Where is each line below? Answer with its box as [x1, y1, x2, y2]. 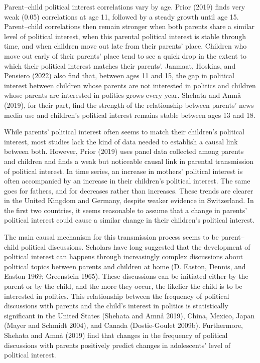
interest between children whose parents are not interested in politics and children [4, 80, 256, 90]
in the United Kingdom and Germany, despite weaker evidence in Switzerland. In [4, 195, 254, 206]
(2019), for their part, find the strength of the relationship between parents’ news [4, 99, 254, 110]
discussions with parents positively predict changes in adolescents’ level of [4, 339, 231, 350]
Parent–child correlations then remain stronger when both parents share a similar [4, 21, 255, 32]
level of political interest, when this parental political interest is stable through [4, 31, 246, 41]
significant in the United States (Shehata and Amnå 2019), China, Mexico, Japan [4, 310, 255, 320]
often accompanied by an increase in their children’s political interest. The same [4, 175, 250, 186]
